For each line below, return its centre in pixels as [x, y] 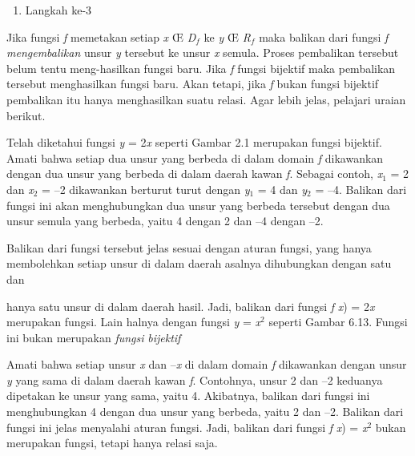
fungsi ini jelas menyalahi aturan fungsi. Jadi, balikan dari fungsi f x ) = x [187, 427]
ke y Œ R [227, 36]
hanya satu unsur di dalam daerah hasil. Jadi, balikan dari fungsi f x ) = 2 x [191, 306]
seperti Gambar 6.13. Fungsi [338, 322]
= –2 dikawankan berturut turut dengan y [146, 189]
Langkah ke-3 [58, 10]
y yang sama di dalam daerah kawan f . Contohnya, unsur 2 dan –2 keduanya [195, 379]
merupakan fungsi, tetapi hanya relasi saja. [112, 443]
